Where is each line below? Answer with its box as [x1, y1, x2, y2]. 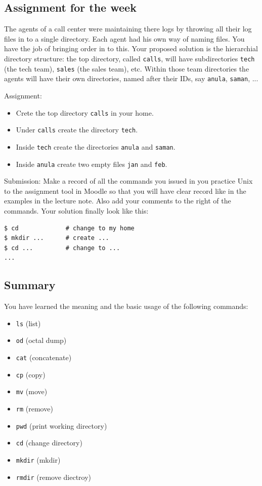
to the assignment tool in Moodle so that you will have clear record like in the [4, 185, 246, 196]
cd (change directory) [16, 437, 82, 448]
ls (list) [16, 318, 41, 328]
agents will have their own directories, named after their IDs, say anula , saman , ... [4, 73, 258, 84]
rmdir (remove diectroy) [16, 471, 92, 482]
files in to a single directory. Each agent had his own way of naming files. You [4, 33, 245, 44]
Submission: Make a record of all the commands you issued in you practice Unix [4, 176, 253, 186]
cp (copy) [16, 369, 46, 379]
